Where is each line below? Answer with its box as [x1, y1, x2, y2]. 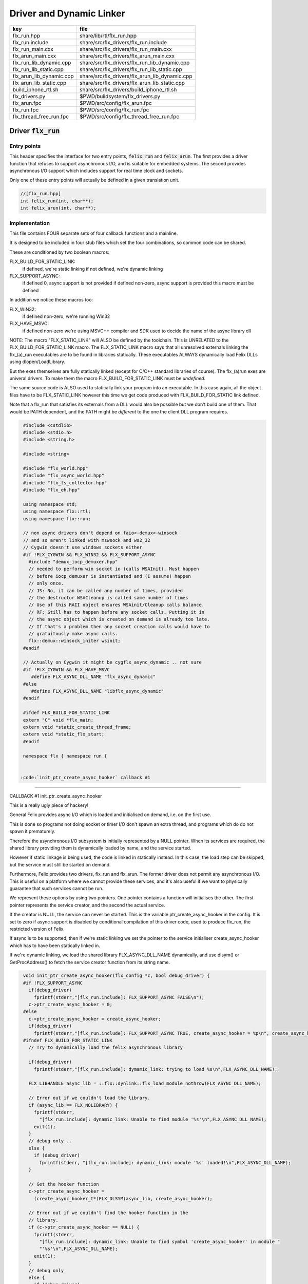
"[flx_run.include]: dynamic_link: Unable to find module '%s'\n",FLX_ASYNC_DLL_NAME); [39, 1117, 267, 1122]
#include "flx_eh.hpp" [23, 487, 81, 493]
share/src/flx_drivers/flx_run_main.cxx [80, 45, 172, 52]
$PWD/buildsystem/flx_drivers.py [80, 92, 161, 100]
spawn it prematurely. [9, 828, 56, 835]
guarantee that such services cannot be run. [9, 885, 104, 891]
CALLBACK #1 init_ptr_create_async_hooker [9, 792, 102, 799]
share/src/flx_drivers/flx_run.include [80, 39, 167, 46]
